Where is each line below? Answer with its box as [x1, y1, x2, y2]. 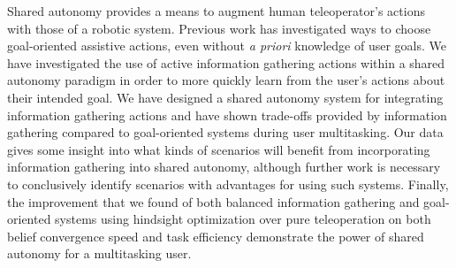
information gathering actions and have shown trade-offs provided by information [7, 105, 447, 124]
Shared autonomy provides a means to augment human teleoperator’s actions [7, 2, 425, 19]
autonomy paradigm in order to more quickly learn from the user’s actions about [7, 71, 445, 89]
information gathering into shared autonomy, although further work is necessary [7, 157, 441, 176]
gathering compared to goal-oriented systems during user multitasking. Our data [7, 123, 444, 142]
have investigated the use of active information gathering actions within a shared [7, 53, 445, 72]
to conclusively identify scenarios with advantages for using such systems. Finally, [7, 174, 449, 193]
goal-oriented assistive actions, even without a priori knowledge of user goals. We [7, 36, 446, 55]
